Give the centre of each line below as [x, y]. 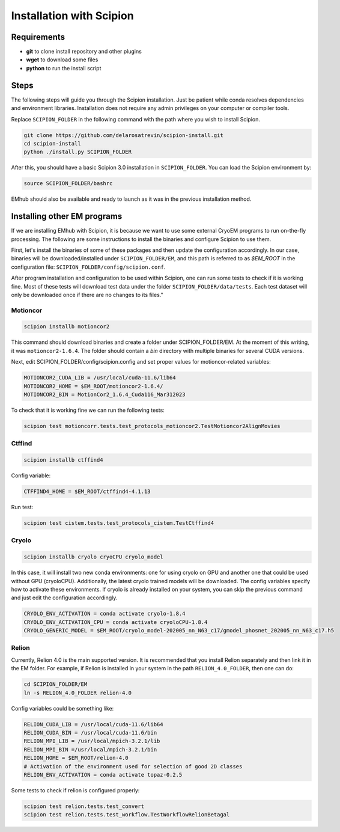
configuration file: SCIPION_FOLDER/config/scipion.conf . [88, 267]
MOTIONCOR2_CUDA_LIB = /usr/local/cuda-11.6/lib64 [100, 378]
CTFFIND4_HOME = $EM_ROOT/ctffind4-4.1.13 [87, 492]
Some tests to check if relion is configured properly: [75, 790]
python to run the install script [64, 68]
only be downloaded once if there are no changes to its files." [87, 295]
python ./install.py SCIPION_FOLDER [78, 152]
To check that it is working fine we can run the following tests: [88, 410]
